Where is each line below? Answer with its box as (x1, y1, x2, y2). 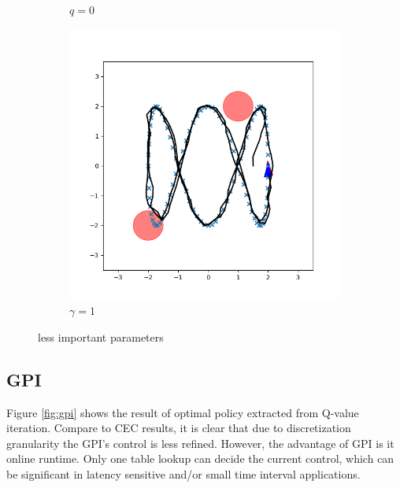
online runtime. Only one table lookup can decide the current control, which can (6, 450, 394, 467)
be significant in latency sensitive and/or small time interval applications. (6, 465, 361, 482)
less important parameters (38, 328, 164, 345)
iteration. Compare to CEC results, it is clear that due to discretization (6, 420, 351, 436)
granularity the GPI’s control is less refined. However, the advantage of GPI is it (6, 434, 394, 451)
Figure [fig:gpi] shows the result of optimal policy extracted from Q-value (6, 404, 359, 420)
